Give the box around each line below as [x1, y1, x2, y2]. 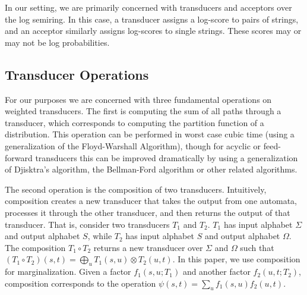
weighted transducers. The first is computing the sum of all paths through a [5, 105, 281, 117]
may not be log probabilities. [5, 36, 110, 48]
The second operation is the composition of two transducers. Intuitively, [5, 183, 267, 195]
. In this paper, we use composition [172, 253, 300, 265]
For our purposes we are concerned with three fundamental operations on [5, 93, 272, 105]
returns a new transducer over [93, 241, 203, 253]
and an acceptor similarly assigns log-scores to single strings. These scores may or [5, 24, 302, 37]
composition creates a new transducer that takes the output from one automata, [5, 194, 297, 207]
